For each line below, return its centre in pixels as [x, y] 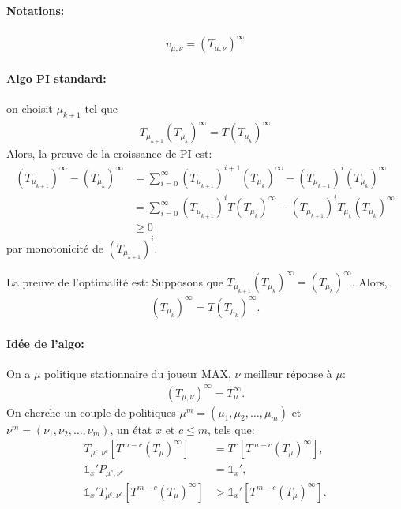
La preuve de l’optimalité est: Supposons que [115, 281]
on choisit [30, 109]
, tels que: [231, 429]
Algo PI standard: [56, 78]
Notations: [36, 10]
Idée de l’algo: [45, 344]
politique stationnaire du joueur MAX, [138, 374]
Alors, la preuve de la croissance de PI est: [109, 153]
